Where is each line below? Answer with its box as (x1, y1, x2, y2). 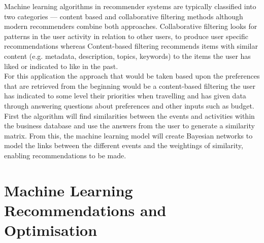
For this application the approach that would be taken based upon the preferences (4, 71, 260, 81)
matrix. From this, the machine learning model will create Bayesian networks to (4, 130, 253, 141)
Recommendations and (4, 199, 167, 220)
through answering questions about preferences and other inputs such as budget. (4, 100, 254, 111)
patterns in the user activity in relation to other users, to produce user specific (4, 30, 249, 41)
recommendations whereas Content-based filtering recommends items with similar (4, 41, 258, 51)
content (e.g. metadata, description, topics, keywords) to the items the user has (4, 50, 251, 61)
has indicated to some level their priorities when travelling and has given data (4, 90, 246, 101)
